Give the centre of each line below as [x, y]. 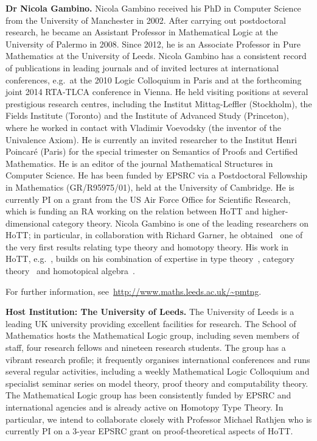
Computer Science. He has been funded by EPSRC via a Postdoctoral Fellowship [156, 175]
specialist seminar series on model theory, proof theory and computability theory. [157, 383]
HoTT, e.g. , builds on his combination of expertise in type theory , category [150, 259]
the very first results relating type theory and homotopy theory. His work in [147, 246]
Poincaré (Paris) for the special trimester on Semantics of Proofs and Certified [152, 151]
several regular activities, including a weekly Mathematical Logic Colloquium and [158, 371]
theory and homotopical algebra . [70, 271]
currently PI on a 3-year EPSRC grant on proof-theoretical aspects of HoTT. [149, 431]
